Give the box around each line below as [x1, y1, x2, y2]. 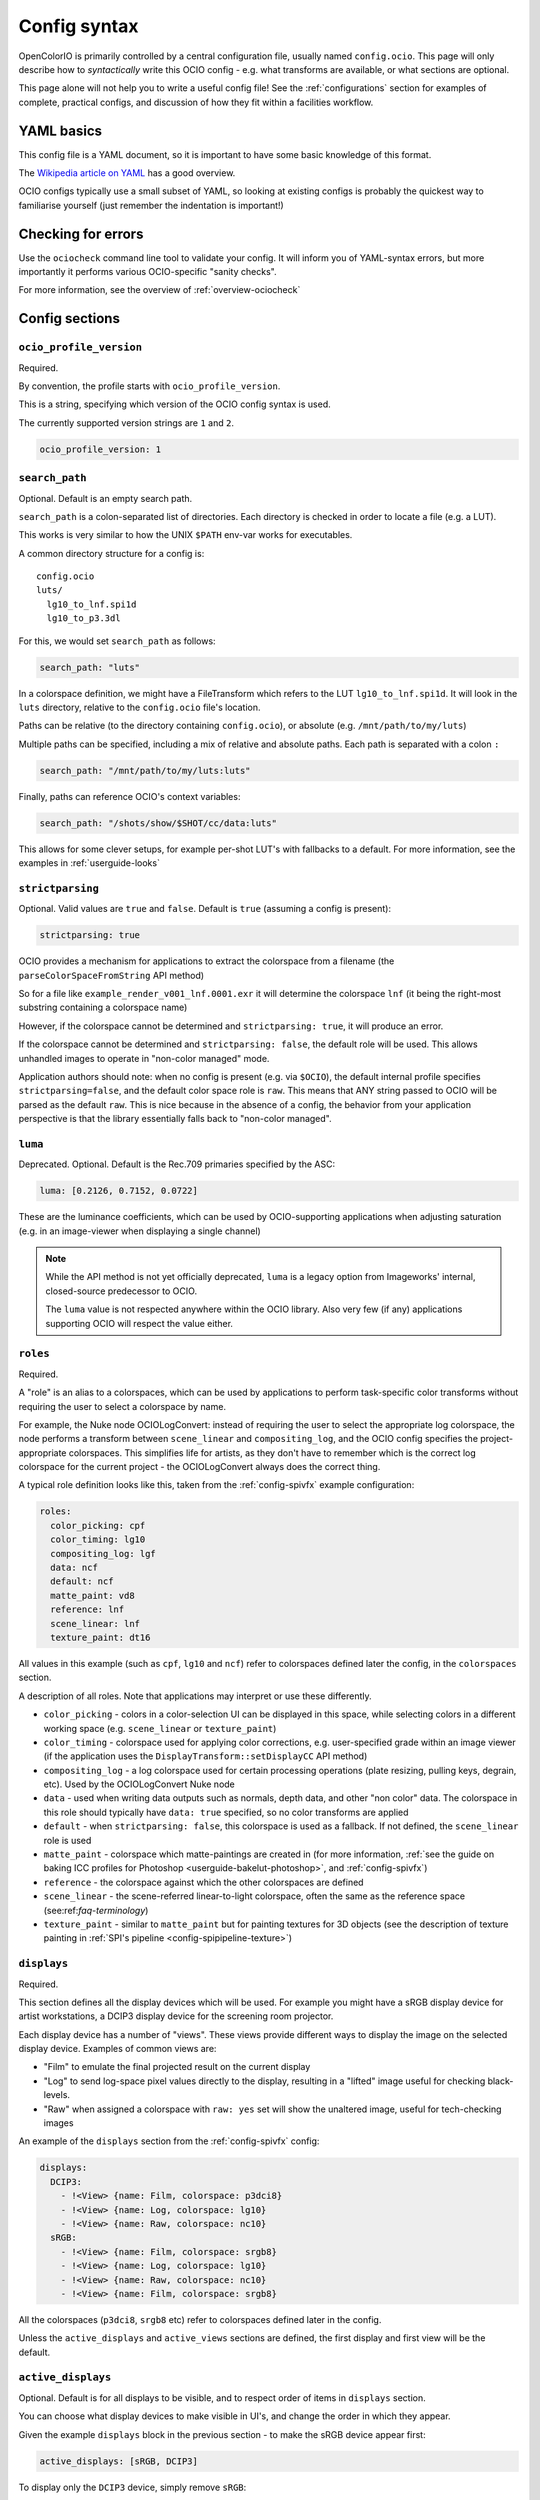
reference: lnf [50, 1604, 125, 1615]
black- [487, 2075, 514, 2087]
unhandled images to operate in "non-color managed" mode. [18, 1052, 270, 1064]
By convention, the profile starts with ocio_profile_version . [18, 380, 281, 392]
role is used [43, 1834, 92, 1846]
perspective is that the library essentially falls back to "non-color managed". [18, 1113, 332, 1125]
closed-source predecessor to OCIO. [45, 1285, 198, 1297]
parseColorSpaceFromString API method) [18, 969, 205, 981]
